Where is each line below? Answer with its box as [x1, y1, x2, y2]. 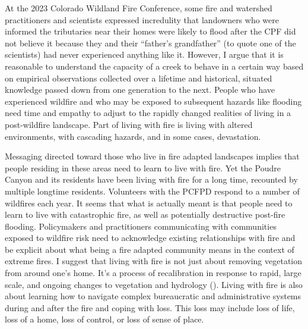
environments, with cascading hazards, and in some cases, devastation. [5, 130, 261, 142]
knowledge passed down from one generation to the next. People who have [5, 83, 275, 96]
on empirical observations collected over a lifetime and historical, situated [5, 71, 272, 84]
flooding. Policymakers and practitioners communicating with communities [5, 220, 277, 232]
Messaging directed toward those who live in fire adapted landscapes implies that [5, 150, 300, 162]
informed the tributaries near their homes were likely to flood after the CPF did [5, 25, 296, 37]
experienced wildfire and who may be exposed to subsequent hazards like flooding [5, 95, 302, 107]
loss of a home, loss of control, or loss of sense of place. [5, 313, 204, 325]
